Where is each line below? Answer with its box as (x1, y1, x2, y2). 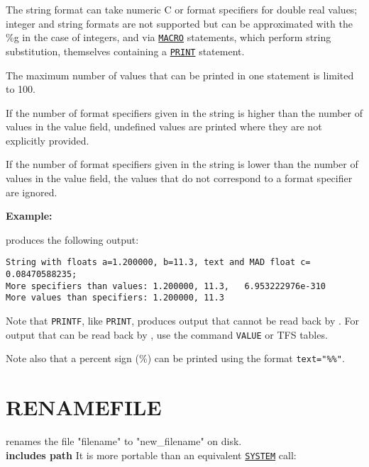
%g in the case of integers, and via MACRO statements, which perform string (6, 30, 331, 45)
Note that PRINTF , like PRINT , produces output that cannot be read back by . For (6, 313, 360, 328)
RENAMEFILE (6, 393, 162, 422)
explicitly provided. (6, 133, 89, 147)
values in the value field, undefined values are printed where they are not (6, 119, 322, 134)
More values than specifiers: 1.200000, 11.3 (6, 293, 224, 303)
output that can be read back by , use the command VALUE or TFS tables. (6, 327, 328, 342)
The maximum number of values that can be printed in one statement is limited (6, 67, 354, 82)
